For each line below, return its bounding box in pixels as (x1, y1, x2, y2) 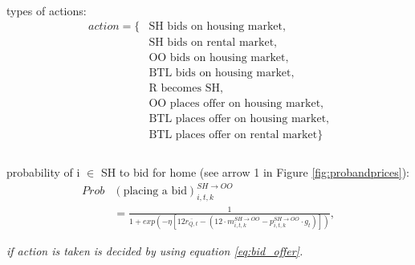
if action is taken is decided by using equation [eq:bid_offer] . (6, 242, 303, 259)
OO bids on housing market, (149, 52, 289, 64)
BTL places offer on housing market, (149, 113, 329, 125)
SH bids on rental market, (149, 37, 277, 49)
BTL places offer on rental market (149, 129, 318, 141)
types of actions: (6, 2, 87, 18)
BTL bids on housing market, (149, 67, 295, 79)
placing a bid (123, 185, 187, 198)
